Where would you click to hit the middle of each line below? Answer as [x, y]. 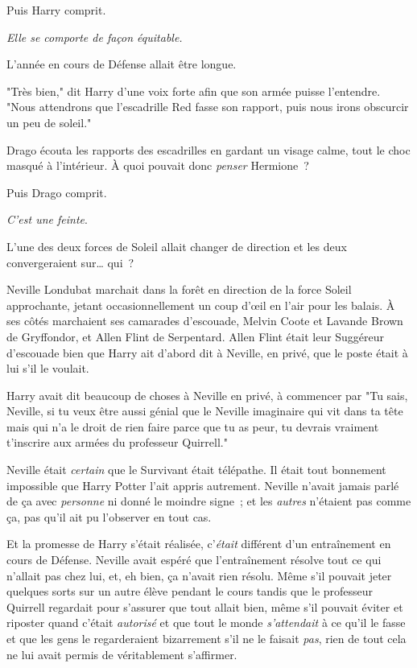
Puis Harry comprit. [56, 10]
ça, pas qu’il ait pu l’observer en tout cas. [109, 516]
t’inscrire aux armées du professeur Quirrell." [117, 442]
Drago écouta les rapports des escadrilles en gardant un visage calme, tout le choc [208, 149]
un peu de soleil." [49, 122]
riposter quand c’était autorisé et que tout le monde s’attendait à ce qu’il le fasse [206, 623]
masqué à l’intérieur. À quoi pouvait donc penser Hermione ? [158, 165]
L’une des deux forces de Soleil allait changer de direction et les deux [177, 246]
